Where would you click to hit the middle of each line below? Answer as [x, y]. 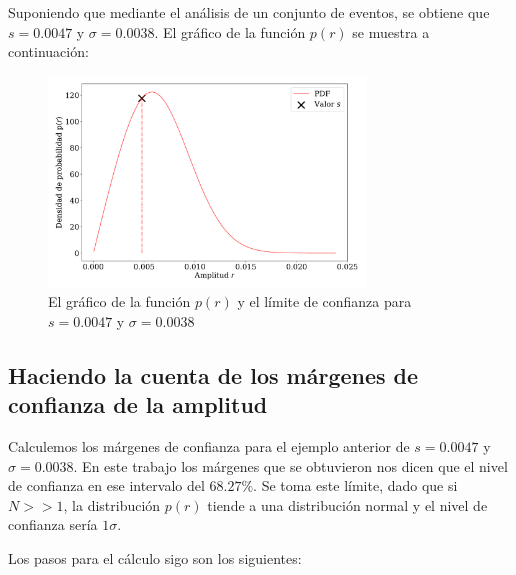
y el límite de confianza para [324, 301]
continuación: [48, 51]
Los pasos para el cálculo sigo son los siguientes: [155, 557]
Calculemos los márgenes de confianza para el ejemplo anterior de [209, 445]
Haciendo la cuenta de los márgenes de [213, 374]
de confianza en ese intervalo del [106, 485]
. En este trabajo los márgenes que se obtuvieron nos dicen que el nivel [290, 465]
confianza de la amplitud [138, 404]
